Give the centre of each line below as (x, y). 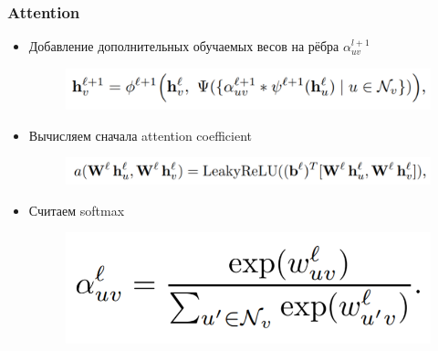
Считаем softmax (77, 210)
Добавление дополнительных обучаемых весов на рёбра (184, 46)
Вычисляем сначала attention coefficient (140, 135)
